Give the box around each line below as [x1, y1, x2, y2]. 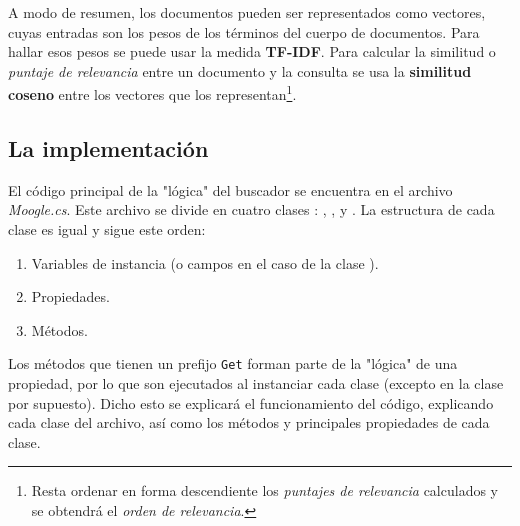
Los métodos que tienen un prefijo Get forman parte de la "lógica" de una [8, 353, 458, 374]
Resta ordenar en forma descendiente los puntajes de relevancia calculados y [31, 480, 498, 501]
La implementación [8, 133, 209, 164]
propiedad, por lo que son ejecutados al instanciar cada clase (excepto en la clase [8, 373, 504, 394]
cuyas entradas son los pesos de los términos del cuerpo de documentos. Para [8, 21, 480, 42]
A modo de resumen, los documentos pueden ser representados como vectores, [8, 2, 486, 22]
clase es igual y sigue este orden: [8, 219, 206, 240]
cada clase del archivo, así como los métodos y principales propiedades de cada [8, 412, 490, 433]
